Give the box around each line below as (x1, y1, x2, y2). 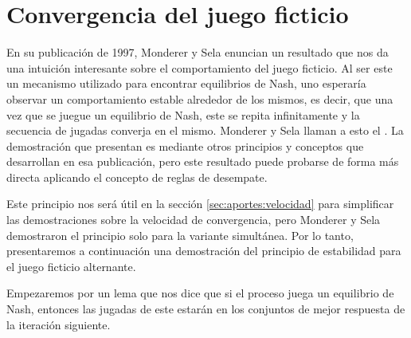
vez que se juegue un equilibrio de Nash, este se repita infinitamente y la (6, 106, 360, 123)
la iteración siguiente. (6, 316, 111, 332)
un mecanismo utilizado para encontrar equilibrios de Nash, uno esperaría (6, 75, 366, 92)
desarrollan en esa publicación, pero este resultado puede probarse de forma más (6, 153, 399, 170)
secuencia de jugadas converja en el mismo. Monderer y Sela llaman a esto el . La (6, 122, 404, 139)
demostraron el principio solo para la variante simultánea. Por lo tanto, (6, 226, 354, 243)
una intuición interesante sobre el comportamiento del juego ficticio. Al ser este (6, 59, 393, 76)
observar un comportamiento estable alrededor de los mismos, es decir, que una (6, 90, 393, 107)
